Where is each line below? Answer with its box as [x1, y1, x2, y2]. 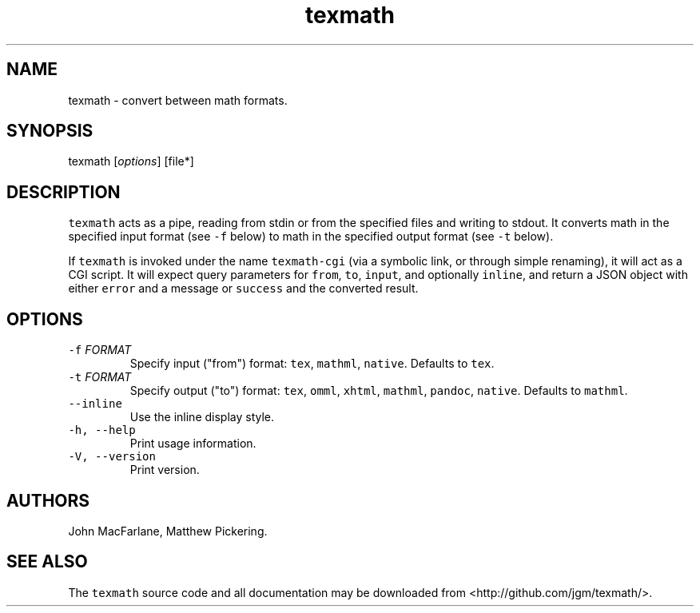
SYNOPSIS [6, 121, 93, 141]
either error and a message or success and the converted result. [68, 281, 419, 296]
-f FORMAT [68, 343, 132, 357]
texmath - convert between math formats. [68, 93, 288, 107]
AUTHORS [6, 490, 90, 511]
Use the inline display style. [129, 410, 275, 424]
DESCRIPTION [6, 181, 121, 202]
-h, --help [68, 424, 136, 437]
